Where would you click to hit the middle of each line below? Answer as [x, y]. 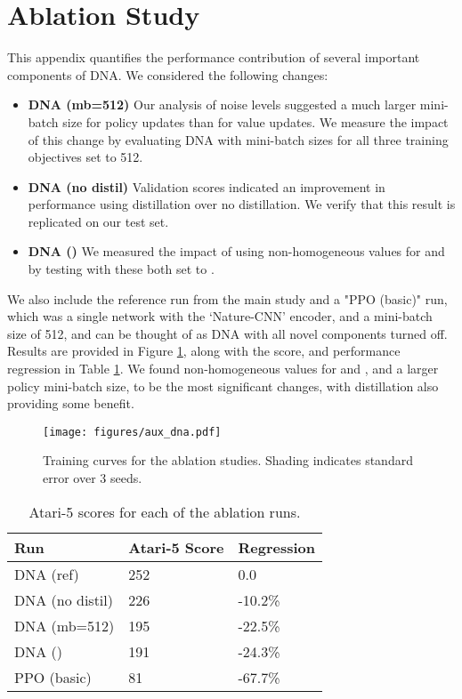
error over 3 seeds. [93, 478]
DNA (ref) [47, 574]
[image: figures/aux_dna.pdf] [132, 432]
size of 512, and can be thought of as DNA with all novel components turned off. [227, 333]
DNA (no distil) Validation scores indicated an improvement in [207, 186]
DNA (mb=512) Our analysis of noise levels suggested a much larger [222, 104]
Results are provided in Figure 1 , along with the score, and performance [204, 351]
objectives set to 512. [85, 157]
